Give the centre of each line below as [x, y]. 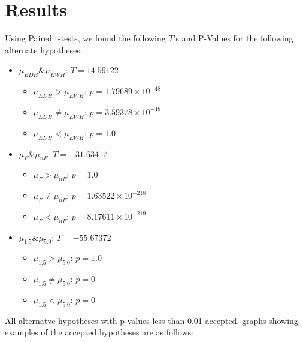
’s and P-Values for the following [233, 38]
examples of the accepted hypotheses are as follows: [99, 332]
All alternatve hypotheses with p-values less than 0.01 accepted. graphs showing [151, 320]
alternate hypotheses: [44, 49]
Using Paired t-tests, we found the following [85, 38]
